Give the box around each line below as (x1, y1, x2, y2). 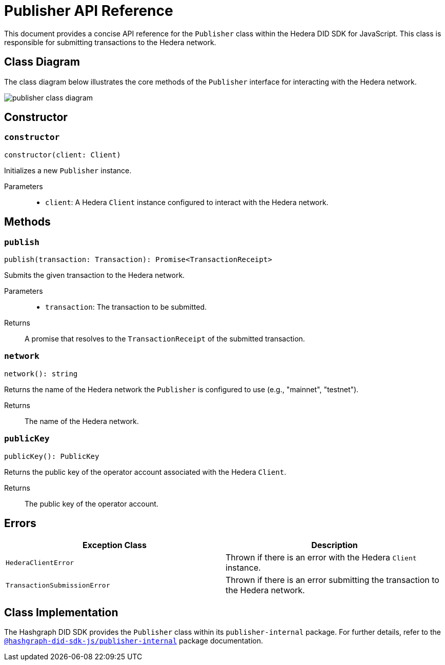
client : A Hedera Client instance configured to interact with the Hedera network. (45, 197, 329, 207)
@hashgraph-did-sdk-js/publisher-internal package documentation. (4, 636, 264, 646)
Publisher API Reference (4, 2, 173, 19)
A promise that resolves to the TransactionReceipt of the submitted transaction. (25, 334, 305, 344)
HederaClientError (6, 558, 74, 567)
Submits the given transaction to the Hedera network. (4, 271, 185, 280)
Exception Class (83, 540, 147, 551)
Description (311, 540, 358, 551)
